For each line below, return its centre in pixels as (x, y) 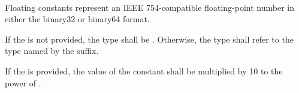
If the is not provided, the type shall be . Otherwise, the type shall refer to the (149, 39)
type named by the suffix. (52, 51)
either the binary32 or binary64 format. (77, 19)
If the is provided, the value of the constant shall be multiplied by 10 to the (144, 70)
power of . (23, 82)
